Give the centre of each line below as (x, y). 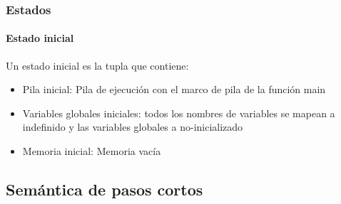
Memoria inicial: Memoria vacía (92, 151)
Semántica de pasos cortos (105, 189)
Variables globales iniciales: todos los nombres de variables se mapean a (179, 113)
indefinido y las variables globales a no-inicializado (133, 127)
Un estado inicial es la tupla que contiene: (97, 65)
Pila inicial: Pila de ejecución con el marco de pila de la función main (174, 89)
